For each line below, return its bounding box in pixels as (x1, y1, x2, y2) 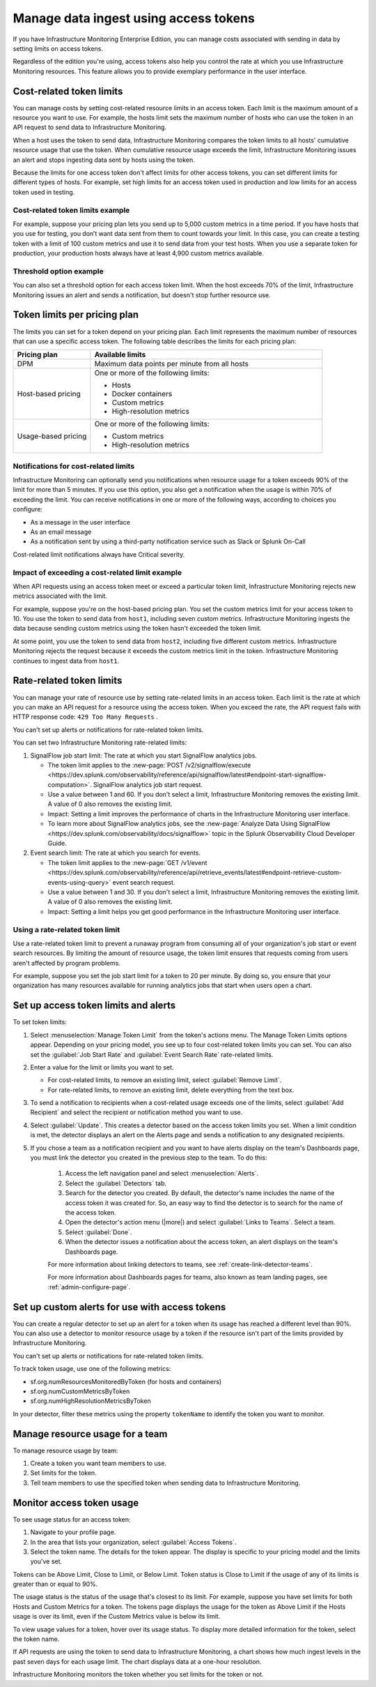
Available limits (94, 350, 146, 359)
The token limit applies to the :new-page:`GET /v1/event (47, 858, 207, 867)
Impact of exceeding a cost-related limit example (13, 567, 182, 577)
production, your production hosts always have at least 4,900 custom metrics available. (13, 249, 264, 257)
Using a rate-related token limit (13, 924, 120, 934)
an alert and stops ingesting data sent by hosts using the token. (13, 156, 195, 164)
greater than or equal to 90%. (13, 1580, 98, 1589)
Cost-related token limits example (13, 205, 130, 215)
